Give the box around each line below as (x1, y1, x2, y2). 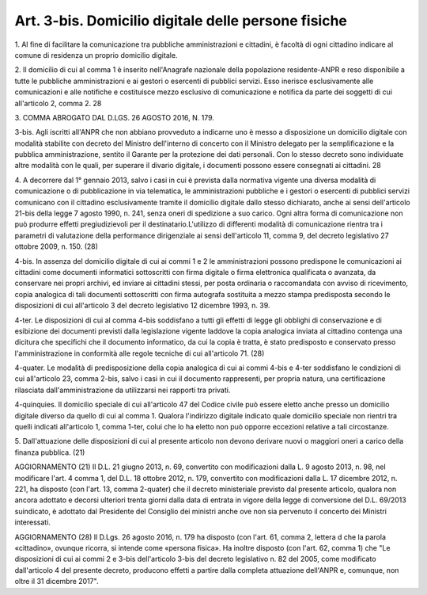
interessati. (14, 517, 51, 527)
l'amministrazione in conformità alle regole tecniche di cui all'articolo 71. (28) (14, 349, 265, 358)
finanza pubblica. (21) (14, 448, 85, 457)
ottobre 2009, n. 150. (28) (14, 242, 99, 251)
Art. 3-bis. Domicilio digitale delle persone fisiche (14, 12, 348, 29)
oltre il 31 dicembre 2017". (14, 577, 99, 586)
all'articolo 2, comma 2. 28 (14, 98, 102, 108)
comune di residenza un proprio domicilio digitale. (14, 50, 178, 59)
